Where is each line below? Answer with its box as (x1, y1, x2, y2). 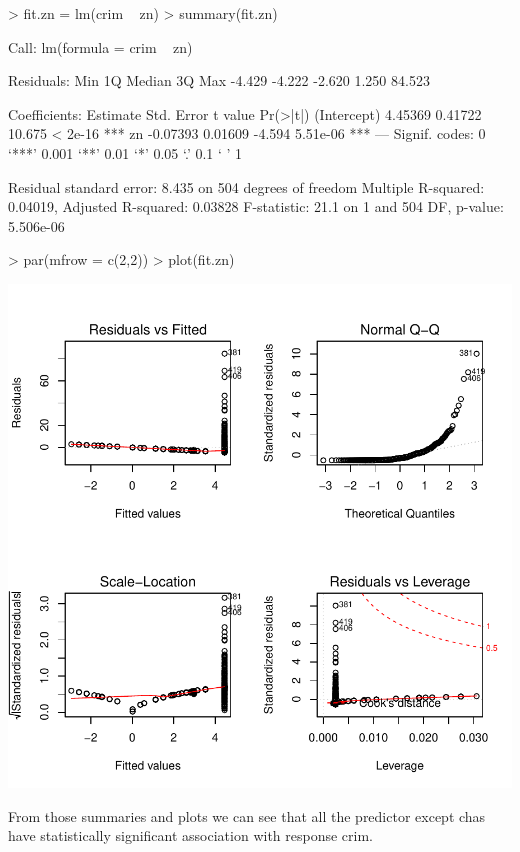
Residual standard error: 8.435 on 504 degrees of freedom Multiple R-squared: (8, 176, 485, 197)
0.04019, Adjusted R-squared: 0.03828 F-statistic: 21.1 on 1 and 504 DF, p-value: (8, 196, 504, 217)
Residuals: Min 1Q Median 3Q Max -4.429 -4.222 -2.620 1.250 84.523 (8, 70, 430, 91)
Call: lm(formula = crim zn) (8, 36, 193, 57)
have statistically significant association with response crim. (8, 825, 373, 846)
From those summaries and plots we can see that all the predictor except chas (8, 805, 486, 826)
